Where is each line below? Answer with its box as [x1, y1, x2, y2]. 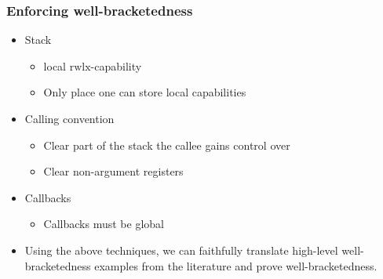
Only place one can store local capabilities [43, 84, 246, 100]
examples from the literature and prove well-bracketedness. [94, 257, 378, 274]
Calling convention [24, 111, 115, 126]
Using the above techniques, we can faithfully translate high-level [24, 241, 338, 258]
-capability [90, 57, 142, 74]
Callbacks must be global [43, 216, 164, 232]
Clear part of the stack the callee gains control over [43, 136, 290, 153]
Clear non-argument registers [43, 163, 184, 179]
